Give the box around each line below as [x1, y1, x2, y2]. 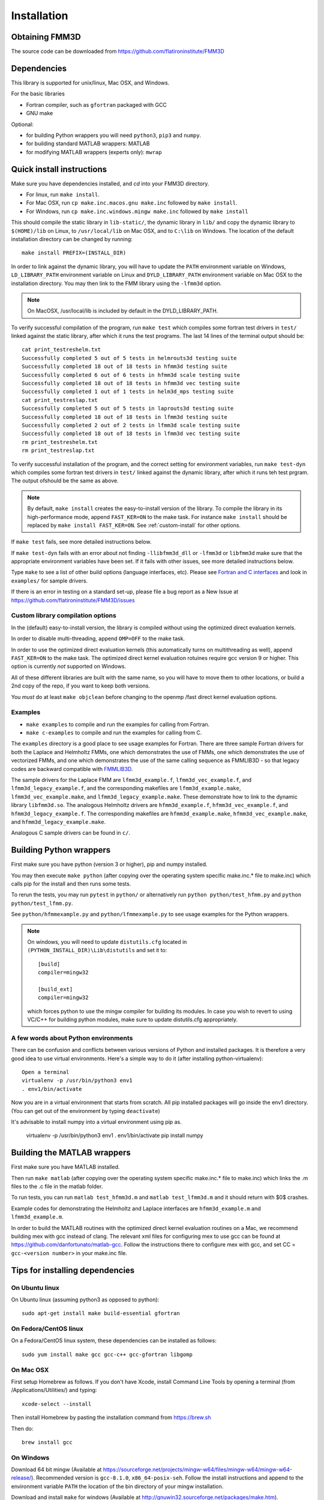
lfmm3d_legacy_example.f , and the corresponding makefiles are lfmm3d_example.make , [11, 785, 241, 792]
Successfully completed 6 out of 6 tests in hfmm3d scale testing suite [22, 371, 240, 378]
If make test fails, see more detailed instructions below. [11, 538, 152, 545]
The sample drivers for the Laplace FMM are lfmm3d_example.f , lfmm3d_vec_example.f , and [11, 776, 252, 783]
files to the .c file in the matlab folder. [11, 1183, 103, 1190]
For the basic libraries [11, 90, 65, 97]
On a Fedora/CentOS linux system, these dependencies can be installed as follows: [11, 1337, 217, 1344]
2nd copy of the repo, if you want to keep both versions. [11, 682, 150, 689]
